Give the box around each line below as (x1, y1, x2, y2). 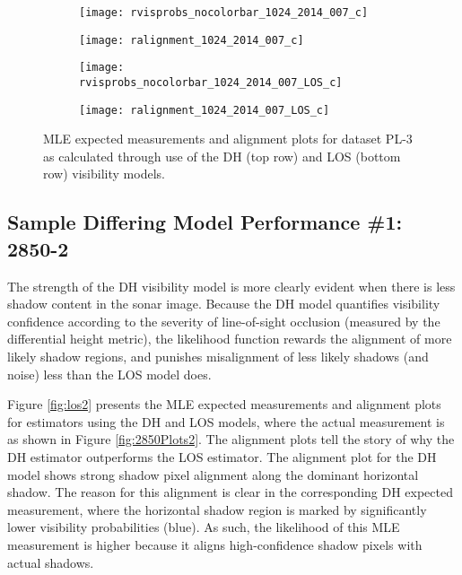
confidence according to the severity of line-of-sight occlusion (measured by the (7, 311, 440, 330)
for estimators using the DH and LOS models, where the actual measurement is (7, 412, 445, 431)
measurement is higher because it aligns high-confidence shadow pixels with (7, 535, 423, 553)
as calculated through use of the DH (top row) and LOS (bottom (43, 146, 401, 165)
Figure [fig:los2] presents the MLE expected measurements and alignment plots (7, 395, 441, 414)
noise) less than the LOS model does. (7, 364, 212, 383)
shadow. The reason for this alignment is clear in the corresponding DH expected (7, 483, 453, 501)
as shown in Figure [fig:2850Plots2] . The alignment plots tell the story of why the (7, 430, 455, 449)
